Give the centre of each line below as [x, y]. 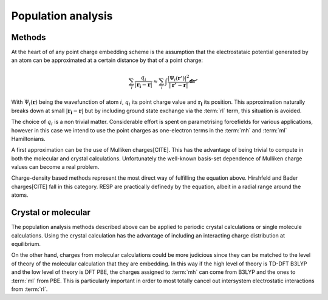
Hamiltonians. [28, 138]
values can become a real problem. [55, 167]
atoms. [20, 195]
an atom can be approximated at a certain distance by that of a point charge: [107, 60]
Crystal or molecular [51, 213]
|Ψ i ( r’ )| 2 [178, 78]
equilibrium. [26, 244]
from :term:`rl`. [29, 289]
